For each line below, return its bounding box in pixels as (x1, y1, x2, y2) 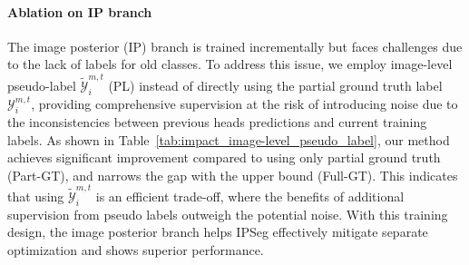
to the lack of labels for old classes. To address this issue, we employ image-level (7, 54, 453, 74)
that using (7, 187, 64, 206)
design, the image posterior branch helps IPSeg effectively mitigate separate (7, 222, 428, 241)
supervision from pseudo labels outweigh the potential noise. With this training (7, 204, 448, 223)
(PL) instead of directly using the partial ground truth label (108, 75, 443, 94)
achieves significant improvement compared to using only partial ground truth (7, 148, 441, 167)
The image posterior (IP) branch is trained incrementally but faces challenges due (7, 36, 463, 55)
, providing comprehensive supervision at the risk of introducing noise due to (31, 93, 458, 113)
